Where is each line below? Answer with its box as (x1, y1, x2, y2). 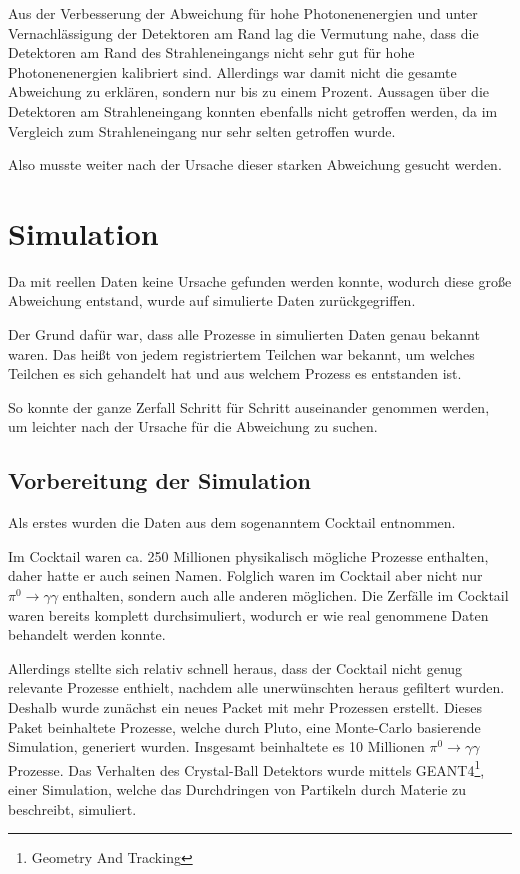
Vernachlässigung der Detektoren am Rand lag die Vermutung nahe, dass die (8, 22, 479, 43)
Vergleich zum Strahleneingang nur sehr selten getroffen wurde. (8, 120, 396, 141)
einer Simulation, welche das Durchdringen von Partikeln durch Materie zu (8, 779, 467, 800)
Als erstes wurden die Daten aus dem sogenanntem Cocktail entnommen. (8, 512, 456, 533)
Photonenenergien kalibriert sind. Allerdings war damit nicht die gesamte (8, 61, 457, 82)
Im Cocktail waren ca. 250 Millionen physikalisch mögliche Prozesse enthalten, (8, 545, 489, 566)
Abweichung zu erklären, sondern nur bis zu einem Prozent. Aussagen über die (8, 81, 490, 102)
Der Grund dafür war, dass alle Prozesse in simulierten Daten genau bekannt (8, 324, 480, 345)
